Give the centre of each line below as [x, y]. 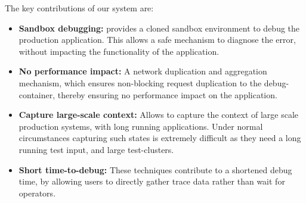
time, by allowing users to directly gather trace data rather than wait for [152, 181]
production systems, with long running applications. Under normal [141, 126]
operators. [37, 193]
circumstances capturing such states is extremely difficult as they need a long [160, 138]
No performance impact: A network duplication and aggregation [143, 71]
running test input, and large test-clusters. [96, 149]
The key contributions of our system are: [79, 8]
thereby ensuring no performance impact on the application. [167, 94]
